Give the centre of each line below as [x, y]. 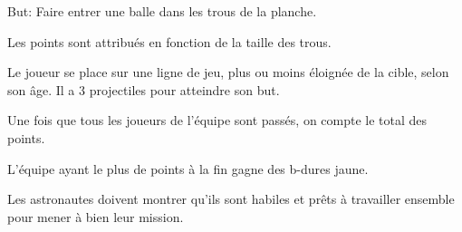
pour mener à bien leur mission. [96, 216]
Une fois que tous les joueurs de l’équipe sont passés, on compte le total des [217, 120]
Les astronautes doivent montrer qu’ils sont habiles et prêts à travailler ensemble [231, 199]
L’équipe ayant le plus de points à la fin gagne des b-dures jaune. [188, 168]
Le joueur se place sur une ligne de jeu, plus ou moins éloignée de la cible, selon [228, 72]
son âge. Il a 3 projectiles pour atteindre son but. [144, 89]
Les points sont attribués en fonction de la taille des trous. [169, 41]
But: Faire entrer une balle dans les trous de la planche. [162, 11]
